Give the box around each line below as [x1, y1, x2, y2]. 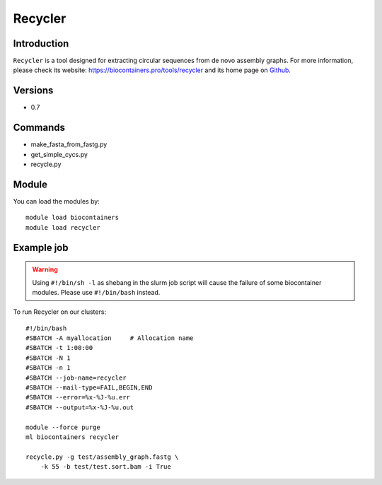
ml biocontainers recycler [25, 433, 120, 441]
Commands [13, 122, 66, 134]
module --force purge [25, 423, 100, 431]
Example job [13, 241, 69, 254]
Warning [32, 265, 58, 274]
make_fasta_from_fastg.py [30, 140, 108, 148]
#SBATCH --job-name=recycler [25, 373, 127, 382]
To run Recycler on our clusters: [13, 308, 106, 316]
